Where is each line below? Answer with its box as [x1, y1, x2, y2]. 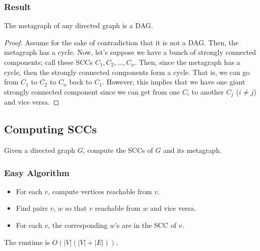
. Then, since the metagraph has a [135, 57, 240, 67]
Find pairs [16, 203, 48, 213]
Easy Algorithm [4, 166, 70, 179]
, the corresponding [48, 220, 108, 230]
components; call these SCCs [4, 57, 93, 67]
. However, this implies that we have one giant [102, 76, 245, 87]
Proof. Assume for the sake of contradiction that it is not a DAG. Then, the [4, 37, 239, 47]
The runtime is [4, 236, 50, 247]
